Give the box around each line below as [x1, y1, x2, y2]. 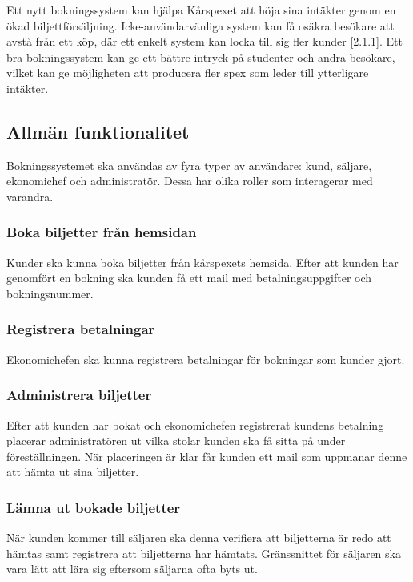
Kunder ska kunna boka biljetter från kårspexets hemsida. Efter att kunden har [6, 253, 399, 270]
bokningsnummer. [6, 285, 94, 301]
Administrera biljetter [6, 385, 152, 405]
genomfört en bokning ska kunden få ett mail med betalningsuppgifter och [6, 269, 372, 286]
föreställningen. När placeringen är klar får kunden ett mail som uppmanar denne [6, 447, 407, 464]
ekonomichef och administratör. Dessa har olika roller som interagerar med [6, 172, 373, 189]
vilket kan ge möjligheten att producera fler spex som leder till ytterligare [6, 64, 369, 81]
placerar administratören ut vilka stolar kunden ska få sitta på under [6, 432, 346, 449]
